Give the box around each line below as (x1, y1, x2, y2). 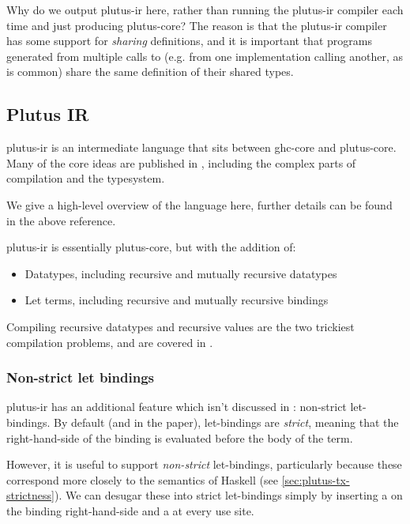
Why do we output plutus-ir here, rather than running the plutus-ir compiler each (6, 2, 404, 17)
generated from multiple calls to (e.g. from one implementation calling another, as (6, 47, 403, 64)
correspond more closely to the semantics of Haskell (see (6, 471, 278, 488)
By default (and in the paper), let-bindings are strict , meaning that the (53, 413, 399, 430)
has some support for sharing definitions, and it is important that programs (6, 32, 372, 49)
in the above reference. (6, 212, 116, 228)
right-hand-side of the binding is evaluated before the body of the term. (6, 429, 353, 446)
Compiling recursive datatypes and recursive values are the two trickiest (6, 318, 355, 334)
